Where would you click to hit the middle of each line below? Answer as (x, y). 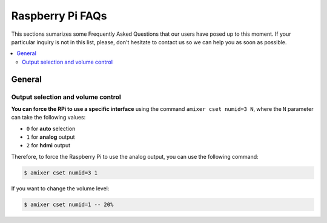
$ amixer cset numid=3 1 (61, 172)
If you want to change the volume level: (60, 188)
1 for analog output (51, 137)
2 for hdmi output (48, 145)
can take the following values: (48, 118)
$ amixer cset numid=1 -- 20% (69, 204)
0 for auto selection (51, 128)
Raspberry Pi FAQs (59, 16)
